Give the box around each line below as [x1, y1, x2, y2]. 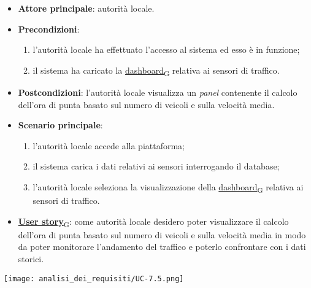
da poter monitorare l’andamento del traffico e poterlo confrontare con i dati [18, 240, 306, 253]
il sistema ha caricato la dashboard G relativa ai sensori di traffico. [33, 63, 280, 78]
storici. [18, 252, 44, 265]
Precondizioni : [18, 22, 80, 35]
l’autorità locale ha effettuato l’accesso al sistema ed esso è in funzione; [33, 43, 300, 56]
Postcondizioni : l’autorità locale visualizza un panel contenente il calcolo [18, 85, 298, 98]
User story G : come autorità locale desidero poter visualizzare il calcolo [18, 214, 289, 229]
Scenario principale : [18, 119, 103, 131]
